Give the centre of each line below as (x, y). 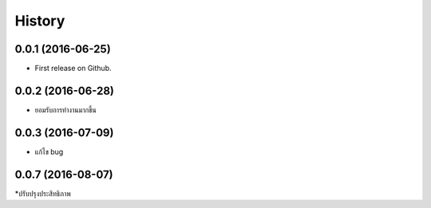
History (40, 21)
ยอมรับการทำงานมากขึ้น (65, 110)
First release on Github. (73, 69)
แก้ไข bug (49, 151)
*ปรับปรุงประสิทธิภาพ (43, 193)
